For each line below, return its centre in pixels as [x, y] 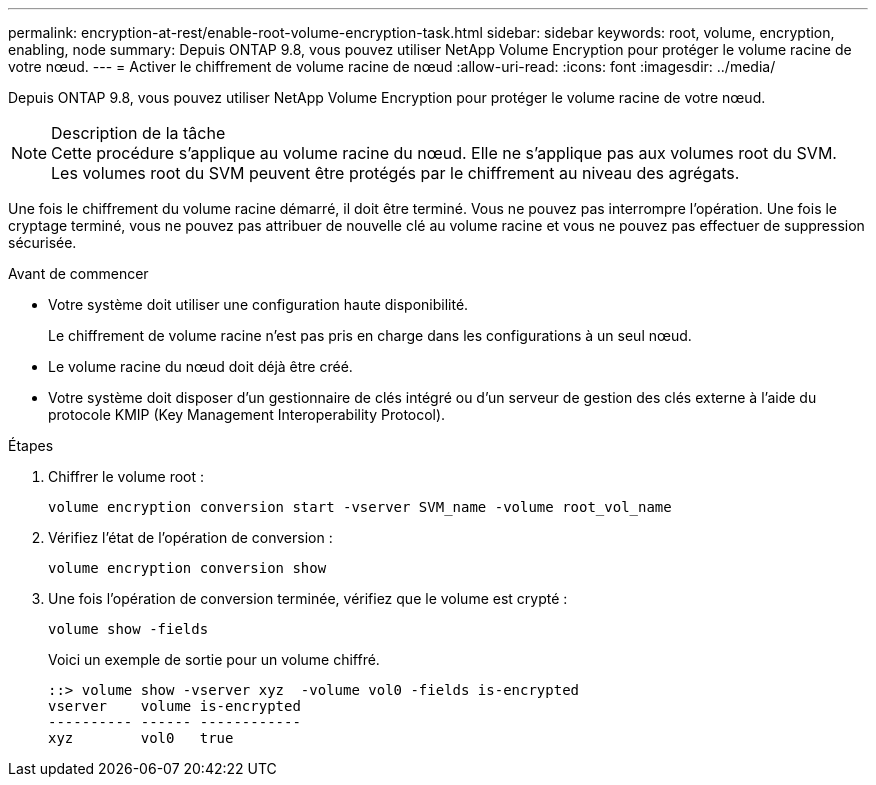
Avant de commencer [78, 273]
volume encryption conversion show [187, 568]
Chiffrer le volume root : [126, 476]
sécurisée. [42, 242]
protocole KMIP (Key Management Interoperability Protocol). [247, 414]
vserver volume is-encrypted [174, 706]
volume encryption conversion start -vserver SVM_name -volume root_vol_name [360, 507]
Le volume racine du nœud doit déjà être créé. [200, 366]
